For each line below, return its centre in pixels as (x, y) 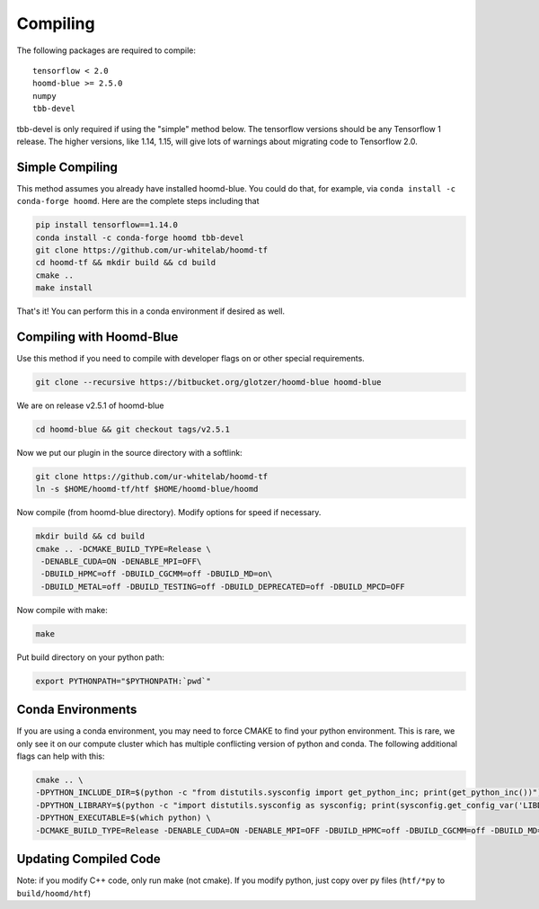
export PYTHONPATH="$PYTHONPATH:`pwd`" (123, 681)
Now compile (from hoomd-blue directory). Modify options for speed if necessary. (169, 512)
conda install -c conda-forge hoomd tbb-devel (140, 237)
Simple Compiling (67, 167)
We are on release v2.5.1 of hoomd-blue (90, 405)
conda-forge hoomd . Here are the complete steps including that (138, 201)
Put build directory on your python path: (91, 657)
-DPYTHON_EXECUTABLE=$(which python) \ (123, 818)
